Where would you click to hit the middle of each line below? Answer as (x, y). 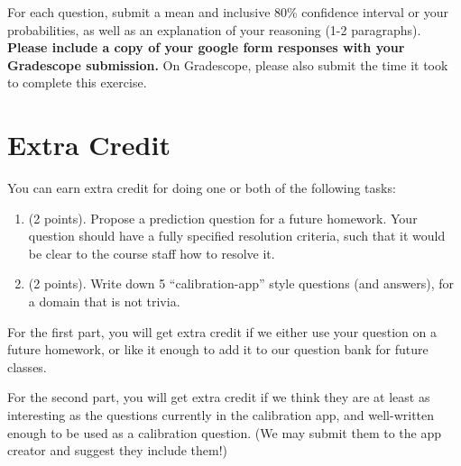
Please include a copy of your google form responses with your (206, 47)
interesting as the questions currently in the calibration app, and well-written (221, 415)
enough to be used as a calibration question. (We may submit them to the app (225, 432)
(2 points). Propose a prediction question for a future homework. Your (223, 218)
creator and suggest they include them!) (118, 450)
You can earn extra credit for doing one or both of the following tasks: (202, 188)
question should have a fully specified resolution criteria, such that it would (237, 236)
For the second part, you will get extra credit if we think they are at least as (219, 397)
